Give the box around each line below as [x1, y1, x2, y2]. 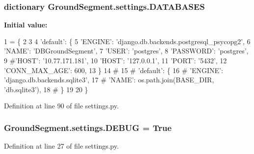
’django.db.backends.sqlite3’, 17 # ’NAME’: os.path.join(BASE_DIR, [4, 75, 214, 85]
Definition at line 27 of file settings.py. [4, 141, 119, 151]
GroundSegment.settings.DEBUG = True [4, 121, 172, 133]
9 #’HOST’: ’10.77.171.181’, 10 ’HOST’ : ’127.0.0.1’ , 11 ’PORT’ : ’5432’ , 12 [4, 55, 227, 65]
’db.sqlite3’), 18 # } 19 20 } [4, 84, 88, 94]
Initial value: [4, 20, 48, 30]
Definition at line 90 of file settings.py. [4, 101, 119, 111]
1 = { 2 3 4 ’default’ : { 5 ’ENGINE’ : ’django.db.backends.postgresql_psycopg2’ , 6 [4, 36, 251, 46]
